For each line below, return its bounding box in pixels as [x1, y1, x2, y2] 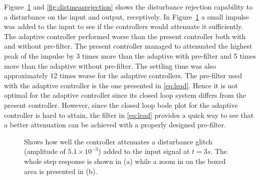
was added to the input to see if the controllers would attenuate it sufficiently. [4, 21, 243, 32]
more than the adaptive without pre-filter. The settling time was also [4, 60, 216, 71]
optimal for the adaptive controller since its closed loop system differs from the [4, 90, 246, 100]
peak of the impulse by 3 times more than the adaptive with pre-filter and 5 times [4, 50, 256, 61]
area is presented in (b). [24, 165, 98, 176]
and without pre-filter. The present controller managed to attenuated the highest [4, 41, 252, 51]
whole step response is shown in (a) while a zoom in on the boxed [24, 155, 226, 166]
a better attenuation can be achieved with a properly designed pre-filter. [4, 119, 226, 130]
